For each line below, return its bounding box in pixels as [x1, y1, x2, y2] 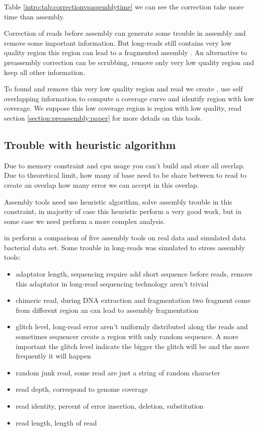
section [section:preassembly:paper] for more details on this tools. [4, 112, 202, 123]
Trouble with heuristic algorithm [4, 137, 176, 152]
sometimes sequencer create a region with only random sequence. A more [15, 331, 239, 342]
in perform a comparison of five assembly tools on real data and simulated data [4, 232, 246, 243]
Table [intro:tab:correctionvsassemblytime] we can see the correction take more [4, 1, 244, 11]
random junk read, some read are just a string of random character [15, 367, 220, 377]
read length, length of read [15, 417, 97, 428]
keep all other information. [4, 67, 86, 77]
